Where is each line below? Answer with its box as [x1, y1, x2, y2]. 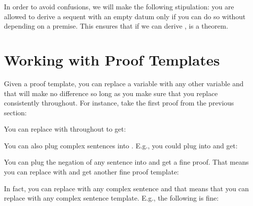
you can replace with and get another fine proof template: [4, 167, 179, 177]
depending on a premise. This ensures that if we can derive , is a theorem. [4, 21, 228, 31]
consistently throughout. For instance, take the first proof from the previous [4, 98, 234, 108]
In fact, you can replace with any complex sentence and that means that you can [4, 183, 249, 193]
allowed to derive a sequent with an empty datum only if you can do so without [4, 11, 246, 21]
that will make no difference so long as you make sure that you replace [4, 88, 218, 98]
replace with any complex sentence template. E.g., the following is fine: [4, 193, 219, 203]
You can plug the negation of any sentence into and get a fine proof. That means [4, 157, 249, 167]
